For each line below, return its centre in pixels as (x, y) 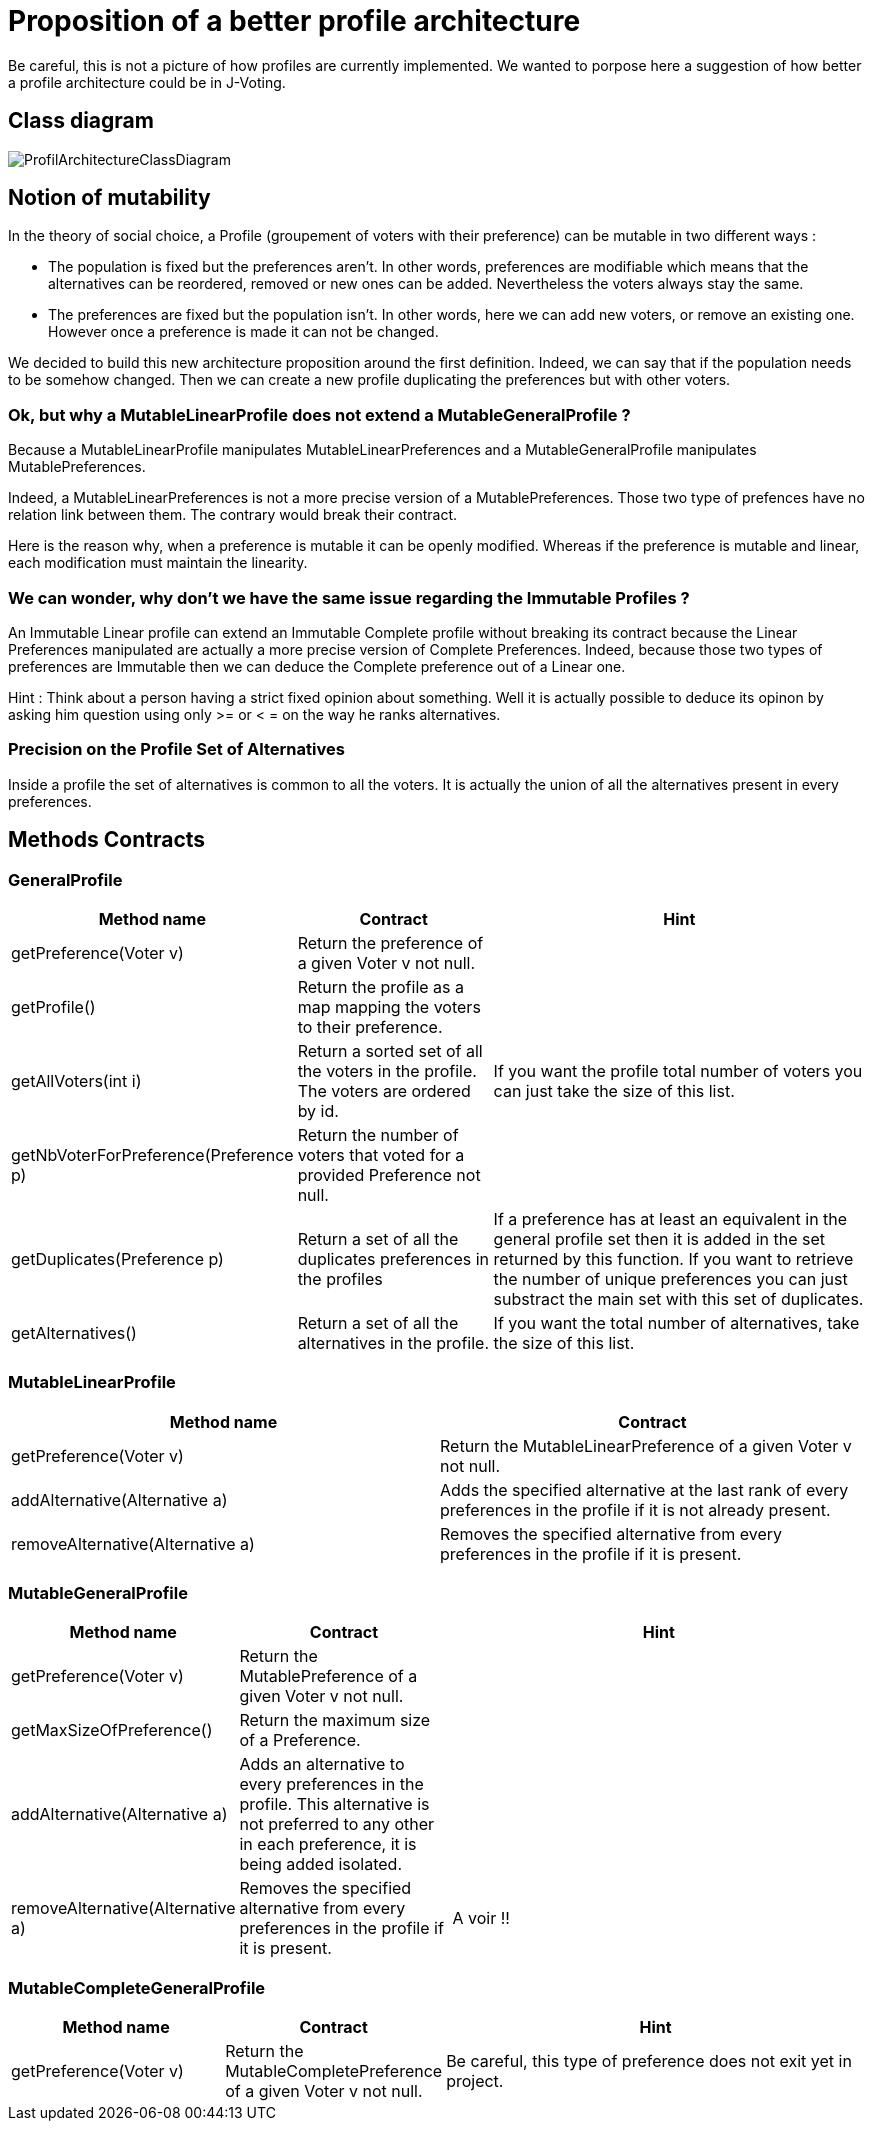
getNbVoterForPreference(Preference (152, 1154)
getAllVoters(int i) (76, 1080)
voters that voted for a (381, 1154)
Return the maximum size (335, 1720)
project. (475, 2081)
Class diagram (81, 121)
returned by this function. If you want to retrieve (673, 1258)
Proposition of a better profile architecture (294, 21)
